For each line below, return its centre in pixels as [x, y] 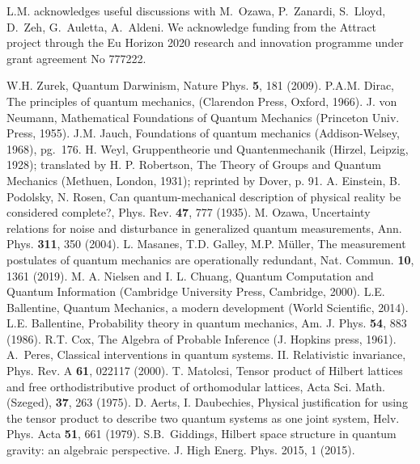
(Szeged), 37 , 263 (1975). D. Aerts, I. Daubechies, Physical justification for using [207, 402]
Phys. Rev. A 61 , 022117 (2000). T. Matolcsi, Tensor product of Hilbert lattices [205, 371]
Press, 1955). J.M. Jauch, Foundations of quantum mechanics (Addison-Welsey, [203, 133]
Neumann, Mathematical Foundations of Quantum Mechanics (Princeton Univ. [203, 117]
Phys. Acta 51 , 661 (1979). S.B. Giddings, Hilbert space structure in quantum [202, 434]
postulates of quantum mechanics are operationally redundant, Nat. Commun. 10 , [210, 259]
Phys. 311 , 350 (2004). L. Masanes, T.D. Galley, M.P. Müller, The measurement [206, 244]
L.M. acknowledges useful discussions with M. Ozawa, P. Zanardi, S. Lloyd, [196, 11]
